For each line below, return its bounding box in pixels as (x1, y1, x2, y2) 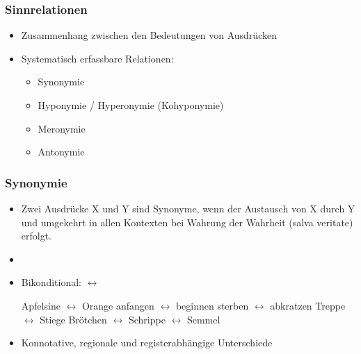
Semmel (186, 312, 220, 326)
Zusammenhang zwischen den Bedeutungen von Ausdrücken (21, 28, 277, 42)
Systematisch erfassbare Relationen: (21, 51, 174, 65)
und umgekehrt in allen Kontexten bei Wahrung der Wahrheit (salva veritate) (21, 214, 353, 229)
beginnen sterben (175, 298, 249, 312)
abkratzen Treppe (270, 298, 346, 312)
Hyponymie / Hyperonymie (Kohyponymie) (38, 98, 224, 112)
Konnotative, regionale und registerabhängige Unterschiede (21, 335, 273, 350)
